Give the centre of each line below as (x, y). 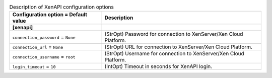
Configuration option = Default (50, 15)
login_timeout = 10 (34, 66)
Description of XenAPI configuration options (62, 7)
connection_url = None (38, 47)
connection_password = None (44, 37)
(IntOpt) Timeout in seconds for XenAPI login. (158, 66)
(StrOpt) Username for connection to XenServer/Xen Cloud (174, 54)
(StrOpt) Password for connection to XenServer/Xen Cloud (174, 34)
